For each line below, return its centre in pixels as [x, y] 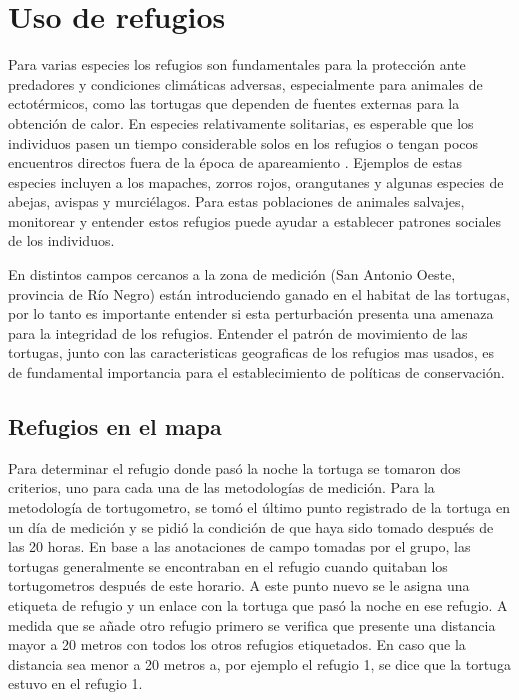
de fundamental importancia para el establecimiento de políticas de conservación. [256, 372]
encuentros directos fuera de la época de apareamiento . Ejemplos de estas [235, 162]
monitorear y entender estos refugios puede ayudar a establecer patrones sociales [255, 220]
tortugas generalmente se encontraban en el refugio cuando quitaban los [228, 565]
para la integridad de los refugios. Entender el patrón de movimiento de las [238, 332]
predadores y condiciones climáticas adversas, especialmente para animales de [245, 83]
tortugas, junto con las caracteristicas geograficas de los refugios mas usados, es [251, 352]
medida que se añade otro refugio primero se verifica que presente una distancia [252, 624]
